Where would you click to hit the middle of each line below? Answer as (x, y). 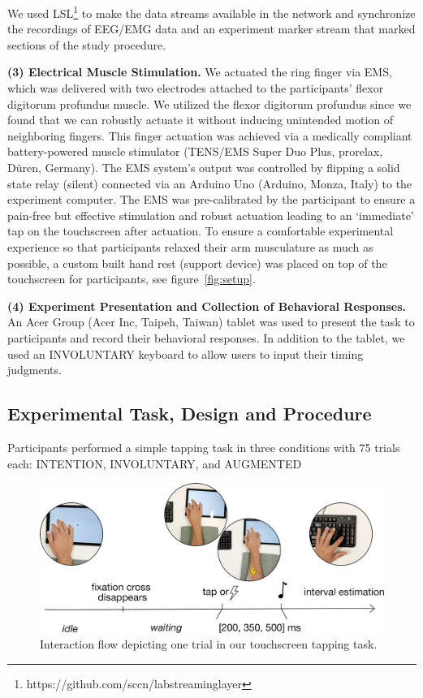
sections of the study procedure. (87, 44)
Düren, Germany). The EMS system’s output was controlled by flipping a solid (204, 167)
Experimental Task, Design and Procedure (190, 414)
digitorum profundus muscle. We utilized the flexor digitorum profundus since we (209, 103)
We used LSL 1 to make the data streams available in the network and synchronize (211, 12)
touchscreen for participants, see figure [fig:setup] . (132, 279)
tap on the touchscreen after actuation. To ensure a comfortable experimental (201, 231)
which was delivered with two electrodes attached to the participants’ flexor (196, 88)
